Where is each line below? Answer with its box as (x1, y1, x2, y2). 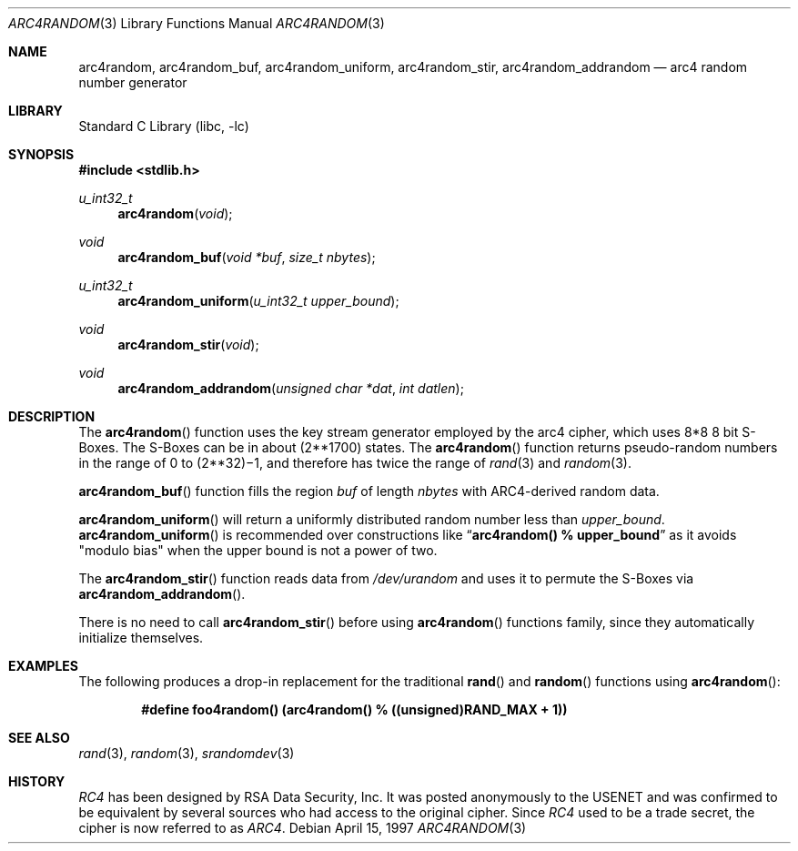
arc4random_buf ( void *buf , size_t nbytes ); (117, 249, 376, 265)
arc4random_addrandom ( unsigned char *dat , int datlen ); (117, 380, 464, 396)
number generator (78, 75, 187, 90)
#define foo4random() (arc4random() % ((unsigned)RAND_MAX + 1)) (141, 702, 568, 717)
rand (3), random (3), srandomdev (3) (78, 745, 295, 761)
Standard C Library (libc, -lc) (78, 118, 249, 134)
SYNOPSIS (8, 147, 75, 162)
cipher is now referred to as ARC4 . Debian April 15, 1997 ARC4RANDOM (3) (78, 820, 527, 836)
